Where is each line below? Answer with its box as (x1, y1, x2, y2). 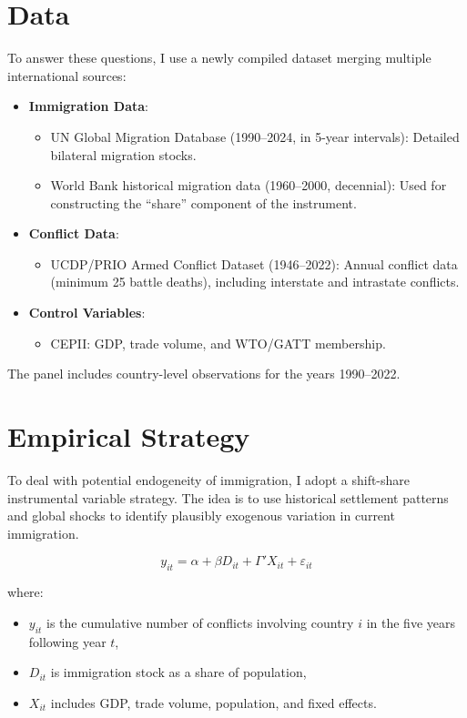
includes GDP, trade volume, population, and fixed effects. (50, 693, 377, 712)
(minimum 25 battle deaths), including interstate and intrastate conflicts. (50, 272, 460, 291)
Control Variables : (28, 303, 146, 322)
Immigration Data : (28, 96, 148, 116)
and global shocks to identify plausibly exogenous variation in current (7, 506, 395, 525)
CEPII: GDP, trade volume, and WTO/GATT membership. (50, 333, 386, 352)
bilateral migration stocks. (50, 145, 197, 164)
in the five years (366, 612, 455, 632)
